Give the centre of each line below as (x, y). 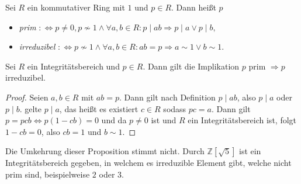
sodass (175, 108)
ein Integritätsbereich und (73, 66)
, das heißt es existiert (99, 108)
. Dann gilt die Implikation (191, 66)
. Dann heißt (194, 7)
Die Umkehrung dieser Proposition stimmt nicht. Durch (105, 151)
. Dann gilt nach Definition (167, 97)
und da (114, 120)
